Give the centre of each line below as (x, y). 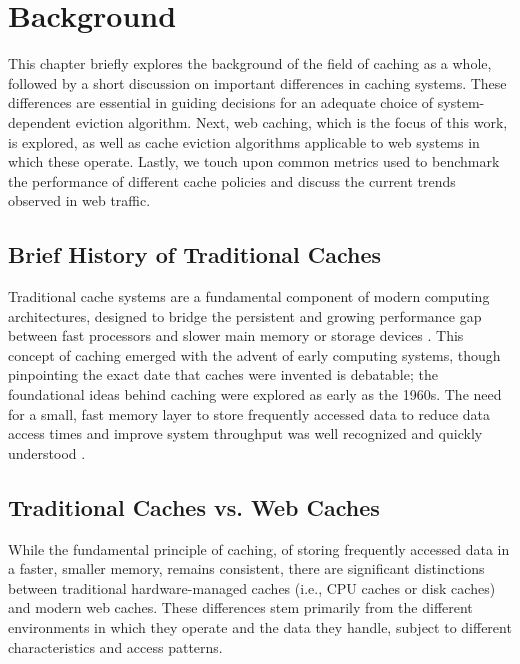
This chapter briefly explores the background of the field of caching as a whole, (250, 63)
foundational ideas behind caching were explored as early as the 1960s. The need (255, 394)
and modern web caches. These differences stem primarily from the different (240, 607)
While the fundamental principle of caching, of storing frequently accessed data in (259, 548)
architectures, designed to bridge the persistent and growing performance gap (245, 315)
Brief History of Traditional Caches (195, 254)
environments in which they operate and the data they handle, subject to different (260, 627)
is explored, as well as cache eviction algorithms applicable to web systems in (244, 141)
